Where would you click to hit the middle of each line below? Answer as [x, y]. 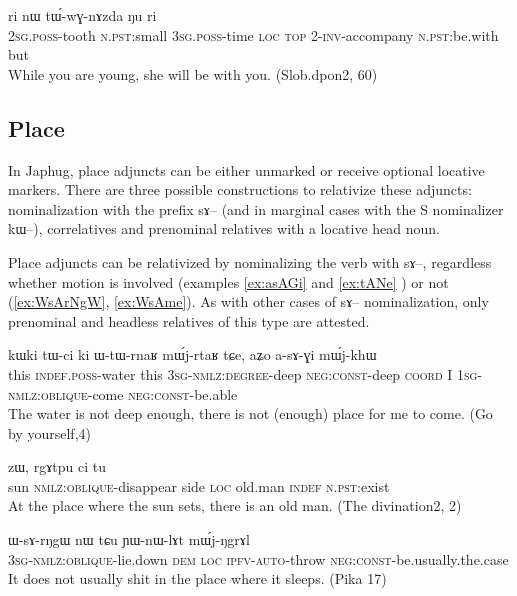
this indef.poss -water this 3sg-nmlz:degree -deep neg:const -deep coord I [230, 373]
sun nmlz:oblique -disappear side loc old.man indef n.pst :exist [199, 485]
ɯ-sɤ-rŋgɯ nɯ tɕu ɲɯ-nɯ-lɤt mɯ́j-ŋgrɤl [129, 539]
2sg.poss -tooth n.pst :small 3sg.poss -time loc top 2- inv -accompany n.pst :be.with [253, 34]
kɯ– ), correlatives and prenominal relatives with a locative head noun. [224, 228]
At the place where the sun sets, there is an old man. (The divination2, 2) [235, 505]
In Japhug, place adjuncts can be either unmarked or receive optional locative [246, 169]
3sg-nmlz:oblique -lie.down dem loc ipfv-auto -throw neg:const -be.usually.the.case [258, 558]
